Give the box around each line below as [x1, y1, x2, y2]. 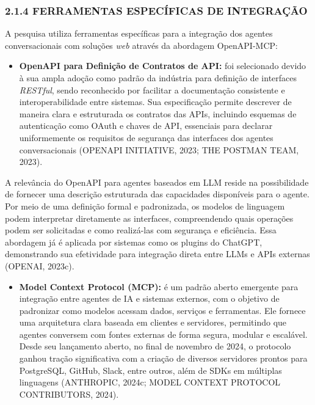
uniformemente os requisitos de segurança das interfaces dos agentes [19, 131, 273, 144]
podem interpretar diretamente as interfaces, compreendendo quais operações [5, 211, 294, 224]
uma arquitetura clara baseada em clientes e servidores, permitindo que [19, 316, 287, 329]
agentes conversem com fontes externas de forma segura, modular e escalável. [19, 327, 308, 340]
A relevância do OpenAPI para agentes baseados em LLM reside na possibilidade [5, 175, 309, 188]
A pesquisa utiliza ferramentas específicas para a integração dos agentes [5, 27, 273, 40]
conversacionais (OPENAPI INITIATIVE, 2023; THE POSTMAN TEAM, [19, 143, 299, 156]
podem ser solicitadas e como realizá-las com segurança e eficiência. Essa [5, 224, 277, 236]
